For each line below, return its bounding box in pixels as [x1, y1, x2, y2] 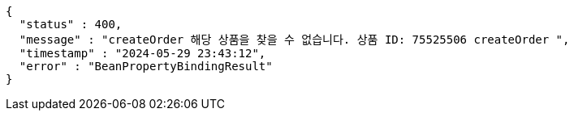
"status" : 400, [19, 18, 123, 31]
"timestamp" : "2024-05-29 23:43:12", [19, 47, 266, 60]
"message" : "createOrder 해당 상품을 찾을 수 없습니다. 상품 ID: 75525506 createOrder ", [19, 33, 570, 46]
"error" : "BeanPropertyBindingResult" [19, 60, 273, 73]
